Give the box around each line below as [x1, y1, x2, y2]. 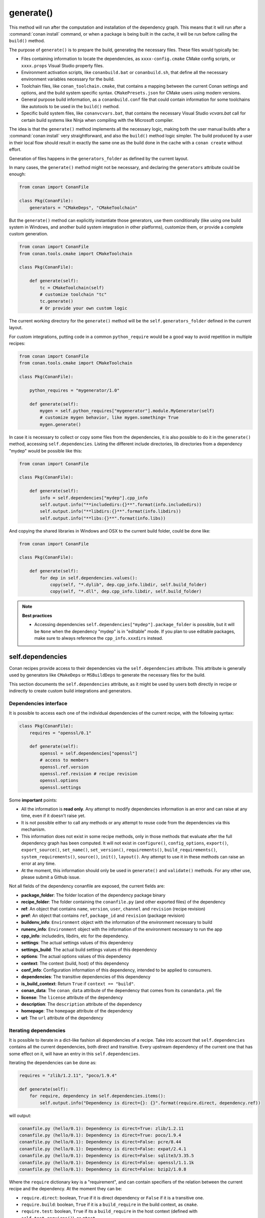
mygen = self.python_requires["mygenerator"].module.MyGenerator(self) [39, 408, 215, 414]
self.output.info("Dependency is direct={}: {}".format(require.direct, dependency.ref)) [39, 1100, 261, 1105]
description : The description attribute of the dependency [21, 1001, 142, 1007]
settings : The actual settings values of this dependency [21, 940, 133, 946]
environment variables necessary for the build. [21, 76, 115, 82]
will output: [9, 1112, 32, 1118]
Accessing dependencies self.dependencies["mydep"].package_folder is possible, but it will [34, 622, 235, 628]
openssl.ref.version [39, 764, 89, 770]
